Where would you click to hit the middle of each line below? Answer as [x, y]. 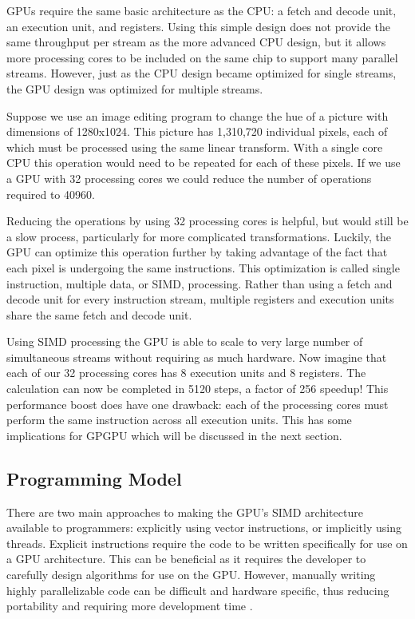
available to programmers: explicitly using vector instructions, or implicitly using [204, 528]
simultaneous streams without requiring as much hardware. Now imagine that [197, 357]
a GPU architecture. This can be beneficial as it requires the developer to [186, 559]
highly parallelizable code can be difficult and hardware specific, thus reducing [198, 590]
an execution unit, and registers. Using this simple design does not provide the [198, 26]
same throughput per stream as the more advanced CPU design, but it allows [196, 42]
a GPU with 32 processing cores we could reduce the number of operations [189, 178]
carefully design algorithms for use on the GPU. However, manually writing [191, 575]
